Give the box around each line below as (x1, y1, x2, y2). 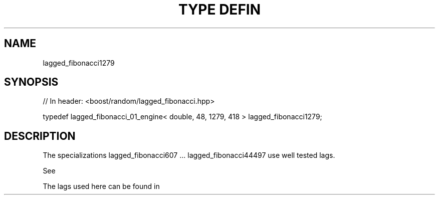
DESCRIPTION (4, 129, 76, 142)
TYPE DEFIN (178, 1, 261, 18)
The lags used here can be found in (43, 182, 160, 191)
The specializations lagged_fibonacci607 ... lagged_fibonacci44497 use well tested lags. (43, 151, 335, 160)
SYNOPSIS (4, 76, 59, 89)
